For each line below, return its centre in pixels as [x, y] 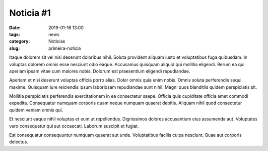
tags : [15, 34]
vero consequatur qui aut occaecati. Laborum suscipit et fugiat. [74, 126]
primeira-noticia [65, 48]
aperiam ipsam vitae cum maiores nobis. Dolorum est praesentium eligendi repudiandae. [100, 71]
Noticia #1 [30, 13]
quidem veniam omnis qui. [36, 110]
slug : [14, 48]
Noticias [57, 41]
